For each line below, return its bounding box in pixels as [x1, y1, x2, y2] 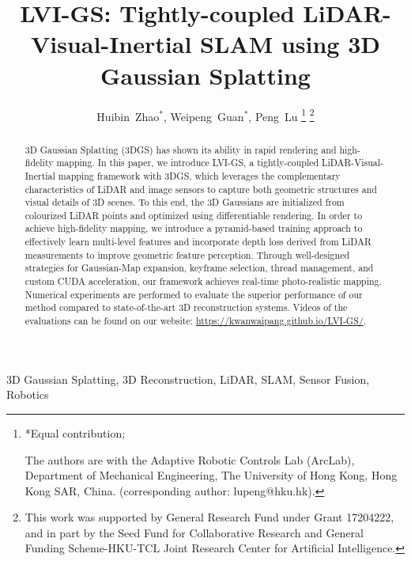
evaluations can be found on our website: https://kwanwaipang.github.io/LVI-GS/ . [25, 314, 367, 328]
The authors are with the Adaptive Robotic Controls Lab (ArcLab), [25, 451, 355, 468]
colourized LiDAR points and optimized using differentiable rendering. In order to [25, 208, 363, 222]
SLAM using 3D [200, 28, 380, 60]
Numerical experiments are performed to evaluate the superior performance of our [25, 287, 363, 301]
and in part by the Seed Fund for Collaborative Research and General [25, 524, 364, 540]
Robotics [6, 386, 49, 403]
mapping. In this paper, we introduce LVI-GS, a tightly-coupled [56, 156, 319, 169]
